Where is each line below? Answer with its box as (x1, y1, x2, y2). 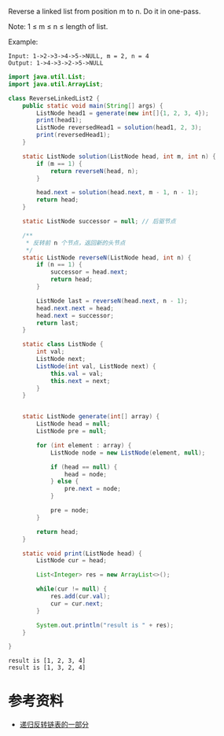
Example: (8, 37, 39, 46)
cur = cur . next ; (50, 599, 104, 608)
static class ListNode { (22, 340, 104, 348)
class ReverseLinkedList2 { (8, 94, 101, 102)
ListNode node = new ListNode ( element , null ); (50, 448, 206, 457)
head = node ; (64, 470, 108, 478)
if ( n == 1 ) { (36, 261, 83, 269)
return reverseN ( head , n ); (50, 167, 139, 175)
